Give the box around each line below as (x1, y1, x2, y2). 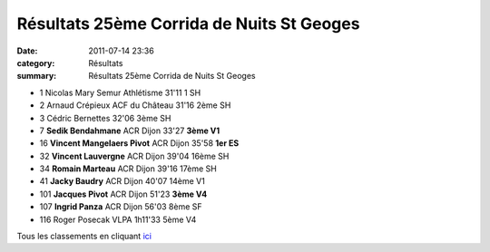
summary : (16, 71, 57, 82)
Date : (16, 45, 38, 56)
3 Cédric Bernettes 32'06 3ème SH (39, 112, 171, 123)
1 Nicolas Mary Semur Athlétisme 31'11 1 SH (39, 87, 201, 98)
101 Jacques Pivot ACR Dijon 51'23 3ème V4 (39, 189, 208, 199)
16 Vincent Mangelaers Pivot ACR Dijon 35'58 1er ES (39, 138, 240, 149)
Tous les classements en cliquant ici (16, 231, 152, 242)
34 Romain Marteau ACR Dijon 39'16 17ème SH (39, 163, 217, 174)
